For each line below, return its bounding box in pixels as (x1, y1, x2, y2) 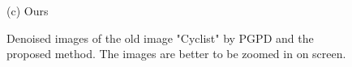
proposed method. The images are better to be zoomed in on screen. (6, 45, 346, 62)
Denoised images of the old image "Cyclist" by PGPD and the (6, 29, 314, 46)
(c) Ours (6, 2, 49, 19)
